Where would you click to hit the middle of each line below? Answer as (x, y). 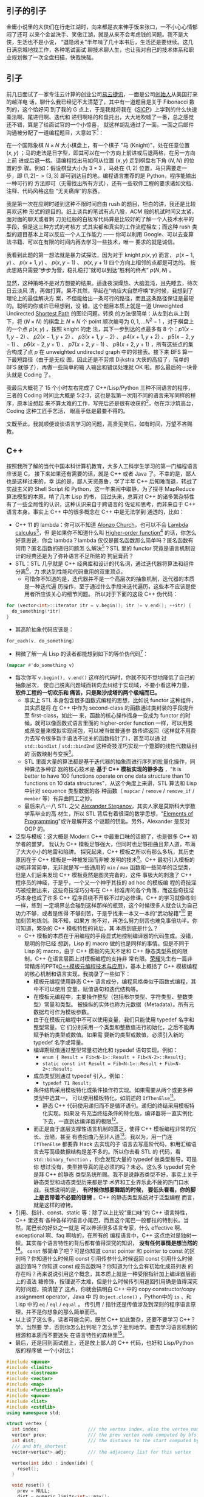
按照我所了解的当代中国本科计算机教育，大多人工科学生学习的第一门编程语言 (102, 466)
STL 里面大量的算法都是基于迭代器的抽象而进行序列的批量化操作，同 (110, 762)
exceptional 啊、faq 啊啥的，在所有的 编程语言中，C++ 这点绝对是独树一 (106, 1236)
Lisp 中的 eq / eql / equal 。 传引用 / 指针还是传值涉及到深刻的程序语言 (103, 1304)
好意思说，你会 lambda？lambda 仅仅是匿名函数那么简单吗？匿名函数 (101, 540)
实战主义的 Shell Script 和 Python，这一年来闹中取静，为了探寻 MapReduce (101, 489)
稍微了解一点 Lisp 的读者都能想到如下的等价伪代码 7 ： (82, 653)
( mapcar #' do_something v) (40, 665)
